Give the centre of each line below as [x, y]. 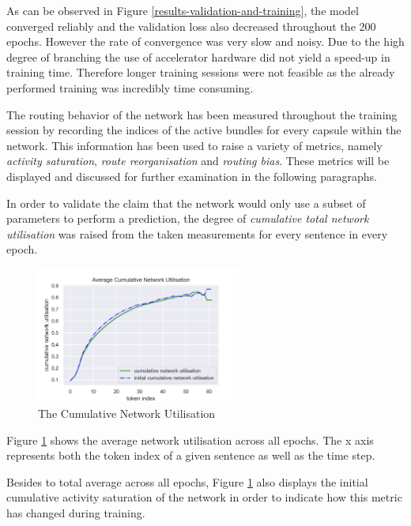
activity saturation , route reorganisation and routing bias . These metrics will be [198, 161]
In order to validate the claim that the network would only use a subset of [186, 203]
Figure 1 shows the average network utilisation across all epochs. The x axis [190, 440]
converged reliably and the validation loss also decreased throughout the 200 [191, 26]
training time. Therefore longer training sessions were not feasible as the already [201, 72]
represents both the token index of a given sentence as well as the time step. [191, 455]
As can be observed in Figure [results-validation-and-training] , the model [183, 10]
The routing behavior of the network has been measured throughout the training [202, 114]
